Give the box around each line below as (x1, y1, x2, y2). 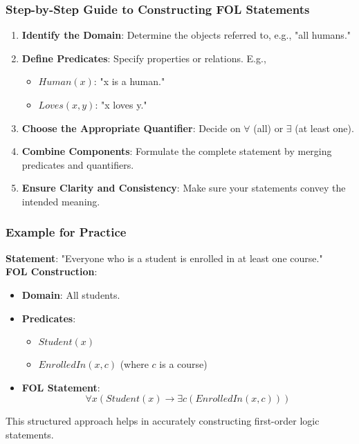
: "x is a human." (93, 74, 165, 89)
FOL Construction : (6, 264, 98, 279)
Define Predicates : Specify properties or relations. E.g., (21, 50, 266, 65)
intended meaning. (21, 194, 100, 208)
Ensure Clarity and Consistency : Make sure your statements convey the (21, 181, 346, 195)
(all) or (253, 120, 284, 135)
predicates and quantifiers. (21, 157, 134, 172)
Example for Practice (6, 223, 127, 241)
